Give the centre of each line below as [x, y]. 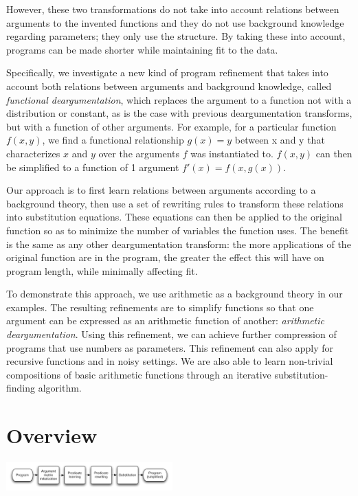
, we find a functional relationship [113, 140]
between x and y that [280, 140]
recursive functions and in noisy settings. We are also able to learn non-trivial [170, 361]
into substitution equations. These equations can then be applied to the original [174, 217]
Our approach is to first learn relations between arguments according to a [161, 190]
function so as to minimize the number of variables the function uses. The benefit [178, 230]
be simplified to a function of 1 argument [93, 167]
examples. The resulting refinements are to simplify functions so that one [160, 307]
